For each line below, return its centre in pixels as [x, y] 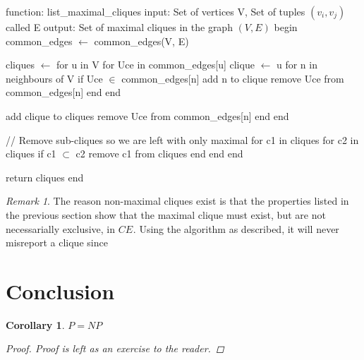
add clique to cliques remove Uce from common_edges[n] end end [147, 115]
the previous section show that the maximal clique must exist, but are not [166, 214]
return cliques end [45, 177]
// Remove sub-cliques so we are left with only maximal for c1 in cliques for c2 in [182, 139]
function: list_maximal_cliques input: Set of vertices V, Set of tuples [156, 11]
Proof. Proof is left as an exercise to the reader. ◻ [115, 348]
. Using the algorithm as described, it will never [236, 228]
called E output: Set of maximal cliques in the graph [119, 27]
